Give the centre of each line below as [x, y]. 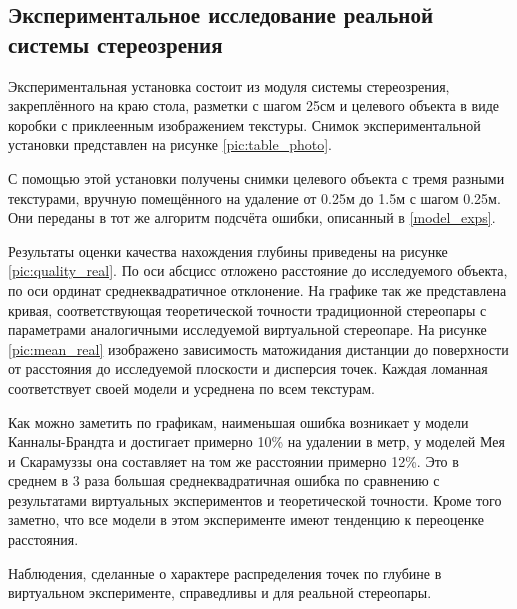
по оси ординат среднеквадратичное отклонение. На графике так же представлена [257, 289]
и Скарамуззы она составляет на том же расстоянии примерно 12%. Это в [233, 460]
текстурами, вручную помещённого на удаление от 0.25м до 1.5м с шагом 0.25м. [254, 197]
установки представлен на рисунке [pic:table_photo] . [170, 144]
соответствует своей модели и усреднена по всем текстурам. [191, 387]
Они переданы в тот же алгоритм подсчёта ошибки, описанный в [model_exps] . [252, 217]
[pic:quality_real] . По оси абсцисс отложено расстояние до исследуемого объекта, [258, 270]
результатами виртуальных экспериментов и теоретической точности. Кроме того [255, 499]
